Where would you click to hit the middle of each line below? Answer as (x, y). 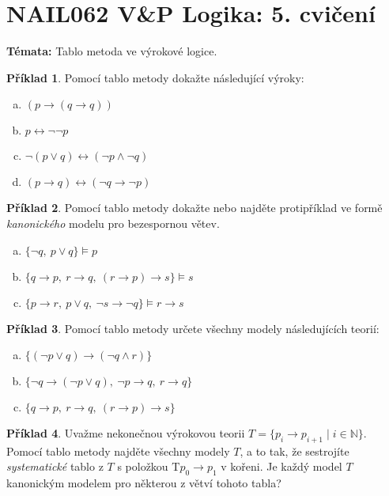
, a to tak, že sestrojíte (295, 451)
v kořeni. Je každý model (281, 466)
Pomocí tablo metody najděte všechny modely (118, 451)
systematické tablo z (55, 466)
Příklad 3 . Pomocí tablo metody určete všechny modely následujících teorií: (193, 328)
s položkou (143, 466)
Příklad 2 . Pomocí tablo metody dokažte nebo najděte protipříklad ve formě (194, 208)
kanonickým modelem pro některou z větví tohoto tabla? (144, 483)
